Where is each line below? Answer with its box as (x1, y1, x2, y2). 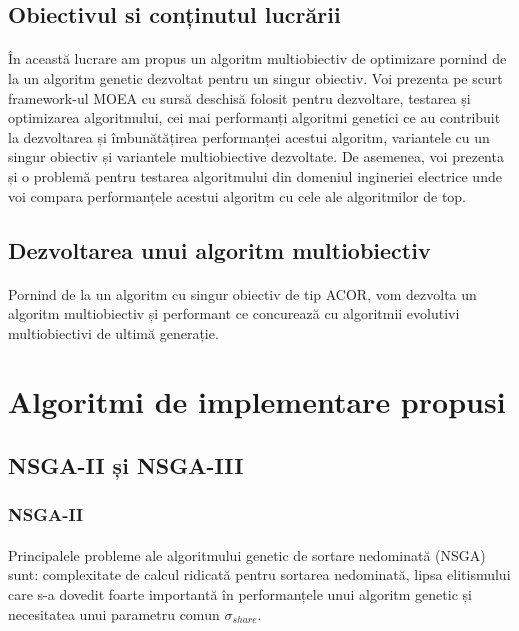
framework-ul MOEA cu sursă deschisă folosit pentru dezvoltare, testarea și (8, 87, 471, 108)
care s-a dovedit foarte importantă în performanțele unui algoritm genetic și (8, 584, 472, 605)
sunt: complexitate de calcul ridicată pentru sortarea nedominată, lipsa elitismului (8, 564, 511, 585)
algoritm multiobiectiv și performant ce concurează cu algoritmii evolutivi (8, 303, 460, 324)
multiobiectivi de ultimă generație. (8, 322, 219, 343)
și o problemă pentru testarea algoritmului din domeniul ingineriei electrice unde (8, 165, 502, 186)
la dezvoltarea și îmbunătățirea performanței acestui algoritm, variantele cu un (8, 126, 490, 147)
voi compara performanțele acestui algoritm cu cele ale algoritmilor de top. (8, 185, 467, 206)
